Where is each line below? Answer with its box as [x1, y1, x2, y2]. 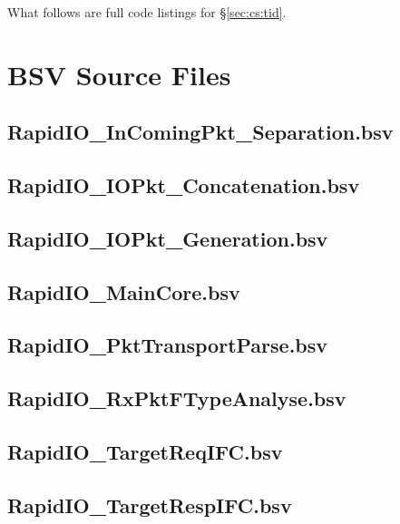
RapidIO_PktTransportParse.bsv [7, 331, 328, 359]
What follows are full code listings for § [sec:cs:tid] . [7, 3, 287, 21]
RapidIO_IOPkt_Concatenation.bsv [7, 171, 360, 199]
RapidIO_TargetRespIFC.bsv [7, 490, 292, 519]
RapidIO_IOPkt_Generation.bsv [7, 224, 328, 252]
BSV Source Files [7, 55, 231, 92]
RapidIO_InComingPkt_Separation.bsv [7, 118, 394, 146]
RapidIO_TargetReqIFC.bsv [7, 438, 283, 466]
